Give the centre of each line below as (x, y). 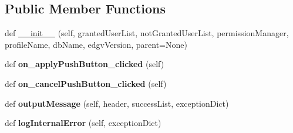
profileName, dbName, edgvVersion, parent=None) (96, 44)
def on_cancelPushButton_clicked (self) (86, 83)
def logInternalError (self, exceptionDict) (83, 123)
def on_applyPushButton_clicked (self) (85, 64)
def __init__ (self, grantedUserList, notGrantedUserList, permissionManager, (147, 33)
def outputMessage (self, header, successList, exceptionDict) (117, 103)
